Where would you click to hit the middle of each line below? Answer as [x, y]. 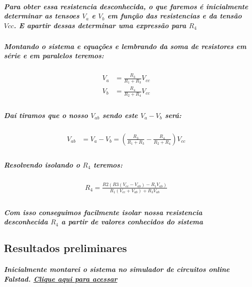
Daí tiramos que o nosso [46, 115]
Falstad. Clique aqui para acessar [61, 279]
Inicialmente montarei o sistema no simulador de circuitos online [117, 269]
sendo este [120, 115]
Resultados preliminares [66, 248]
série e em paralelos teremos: [54, 56]
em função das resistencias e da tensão [175, 16]
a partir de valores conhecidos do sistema [132, 222]
